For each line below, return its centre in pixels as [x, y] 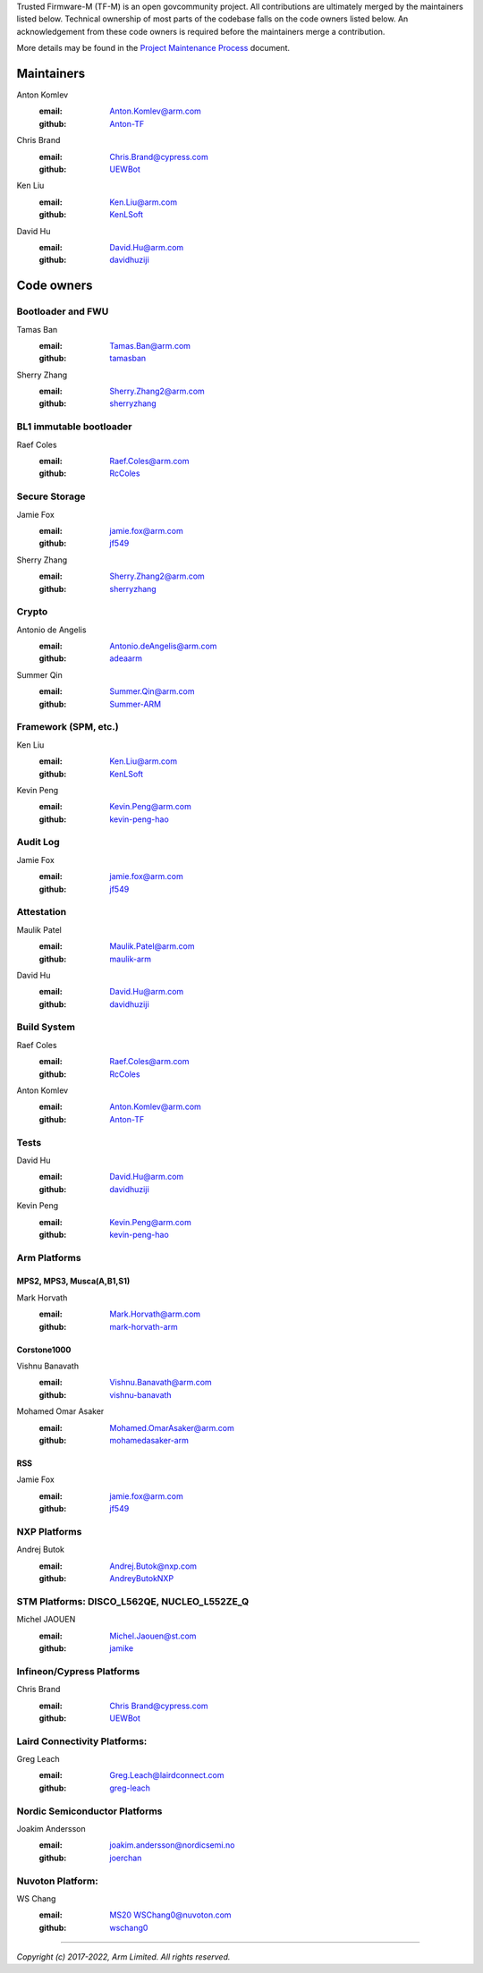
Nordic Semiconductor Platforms [89, 1811]
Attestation [42, 912]
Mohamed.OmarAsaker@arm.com [172, 1427]
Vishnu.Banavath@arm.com [161, 1383]
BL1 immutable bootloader [74, 427]
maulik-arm [131, 959]
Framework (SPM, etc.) [68, 727]
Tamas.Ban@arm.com [150, 345]
